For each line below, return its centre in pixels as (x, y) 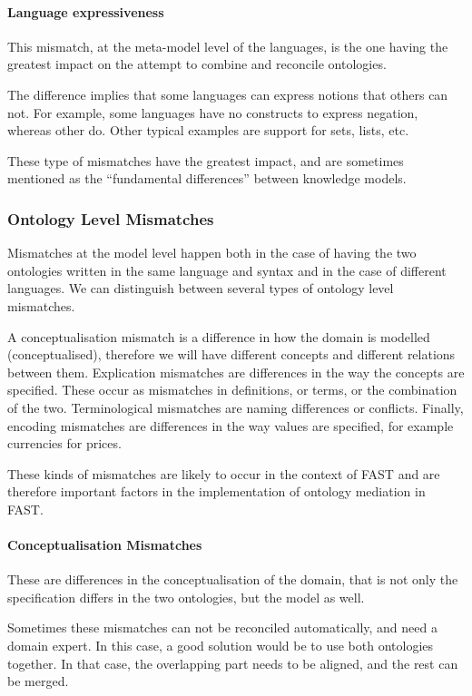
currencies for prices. (64, 443)
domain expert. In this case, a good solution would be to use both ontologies (221, 646)
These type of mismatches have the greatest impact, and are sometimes (206, 160)
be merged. (38, 681)
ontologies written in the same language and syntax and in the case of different (227, 270)
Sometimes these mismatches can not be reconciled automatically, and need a (222, 627)
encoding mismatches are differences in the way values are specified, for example (231, 425)
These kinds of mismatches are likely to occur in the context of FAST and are (224, 473)
